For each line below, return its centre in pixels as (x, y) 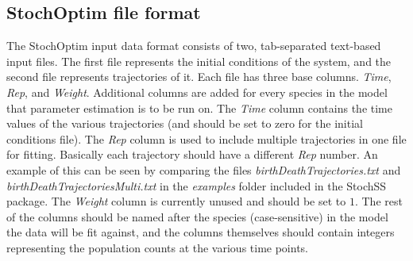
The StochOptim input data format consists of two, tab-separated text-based (194, 46)
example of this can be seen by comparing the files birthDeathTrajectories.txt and (204, 169)
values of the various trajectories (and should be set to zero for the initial (185, 123)
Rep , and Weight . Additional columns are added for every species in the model (197, 92)
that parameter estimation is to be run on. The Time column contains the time (199, 107)
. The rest (378, 201)
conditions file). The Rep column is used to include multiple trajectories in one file (206, 138)
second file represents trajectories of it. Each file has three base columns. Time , (199, 77)
